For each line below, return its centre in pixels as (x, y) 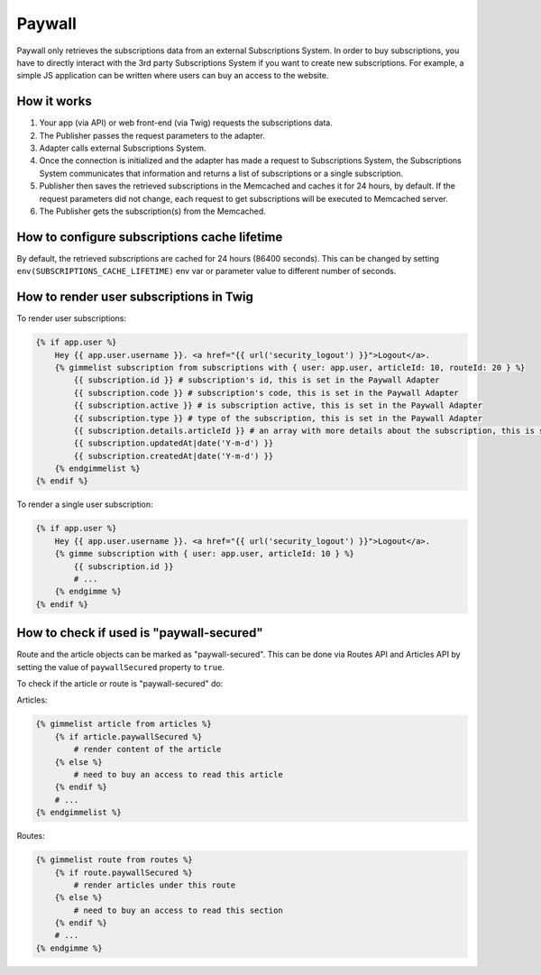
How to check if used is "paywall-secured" (140, 633)
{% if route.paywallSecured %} (124, 872)
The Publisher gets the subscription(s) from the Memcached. (152, 211)
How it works (54, 101)
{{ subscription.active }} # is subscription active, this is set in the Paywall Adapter (278, 405)
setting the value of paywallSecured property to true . (121, 667)
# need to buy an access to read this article (178, 774)
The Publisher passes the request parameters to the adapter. (152, 135)
